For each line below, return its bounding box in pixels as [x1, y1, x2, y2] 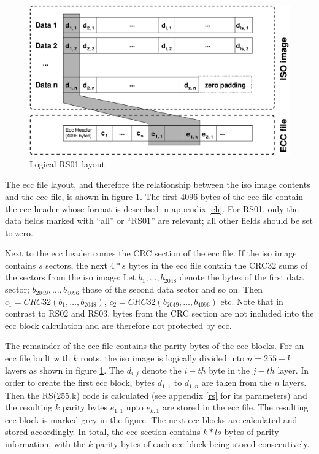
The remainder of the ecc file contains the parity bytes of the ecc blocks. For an [5, 339, 304, 352]
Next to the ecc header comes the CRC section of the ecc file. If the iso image [5, 247, 297, 260]
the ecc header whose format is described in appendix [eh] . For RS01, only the [5, 202, 299, 215]
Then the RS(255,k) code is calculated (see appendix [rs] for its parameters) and [5, 388, 307, 401]
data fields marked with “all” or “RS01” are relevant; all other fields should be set [5, 214, 313, 227]
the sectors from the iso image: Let [5, 271, 136, 283]
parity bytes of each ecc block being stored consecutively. [95, 437, 310, 450]
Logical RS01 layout [29, 157, 105, 170]
